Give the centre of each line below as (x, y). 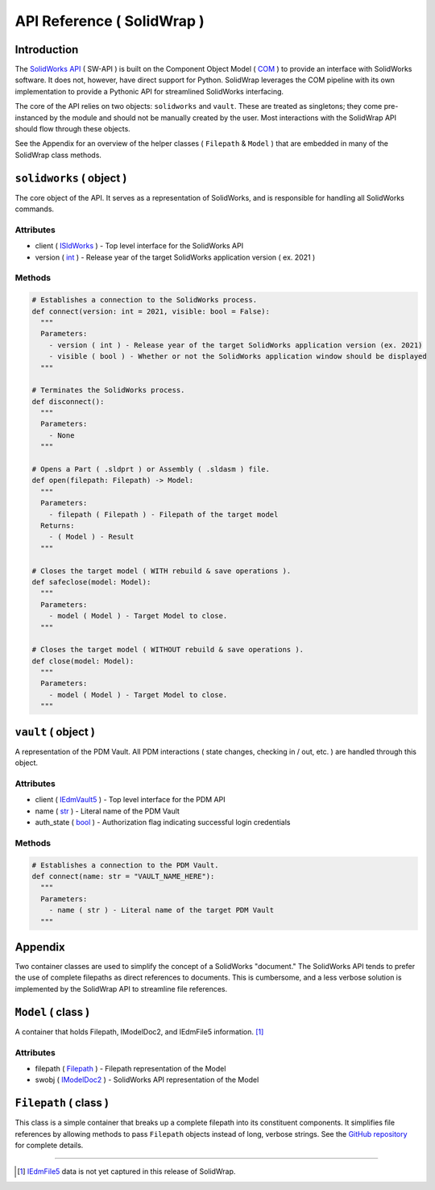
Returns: (58, 525)
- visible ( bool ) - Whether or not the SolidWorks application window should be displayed (238, 356)
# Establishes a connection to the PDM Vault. (125, 865)
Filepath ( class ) (62, 1103)
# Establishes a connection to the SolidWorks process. (145, 300)
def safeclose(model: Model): (91, 582)
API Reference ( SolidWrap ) (110, 21)
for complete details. (49, 1145)
